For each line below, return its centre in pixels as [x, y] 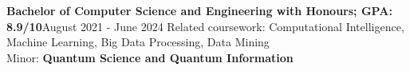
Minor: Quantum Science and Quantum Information [150, 57]
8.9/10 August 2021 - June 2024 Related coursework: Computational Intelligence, [205, 26]
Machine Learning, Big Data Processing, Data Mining [138, 42]
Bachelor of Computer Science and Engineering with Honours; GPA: [199, 10]
